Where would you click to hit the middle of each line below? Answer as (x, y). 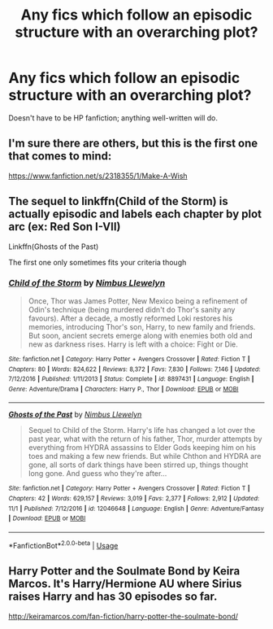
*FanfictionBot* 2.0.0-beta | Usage (63, 545)
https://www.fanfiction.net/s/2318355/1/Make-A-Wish (98, 176)
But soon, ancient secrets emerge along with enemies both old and (141, 335)
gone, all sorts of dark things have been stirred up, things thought (138, 465)
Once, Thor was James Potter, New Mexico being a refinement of (138, 301)
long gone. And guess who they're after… (97, 474)
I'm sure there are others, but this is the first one (133, 144)
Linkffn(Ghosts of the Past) (54, 247)
